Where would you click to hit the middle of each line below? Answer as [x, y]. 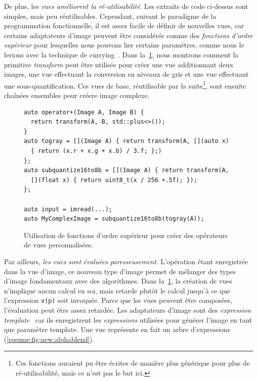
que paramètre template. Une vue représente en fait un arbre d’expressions [117, 329]
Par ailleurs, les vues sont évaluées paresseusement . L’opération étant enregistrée [126, 261]
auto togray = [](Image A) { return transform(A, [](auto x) [127, 141]
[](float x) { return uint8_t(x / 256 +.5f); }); [114, 180]
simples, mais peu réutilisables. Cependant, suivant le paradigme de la [110, 16]
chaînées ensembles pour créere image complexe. [77, 95]
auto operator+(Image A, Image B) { [84, 112]
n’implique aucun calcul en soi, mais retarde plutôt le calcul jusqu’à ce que [117, 290]
